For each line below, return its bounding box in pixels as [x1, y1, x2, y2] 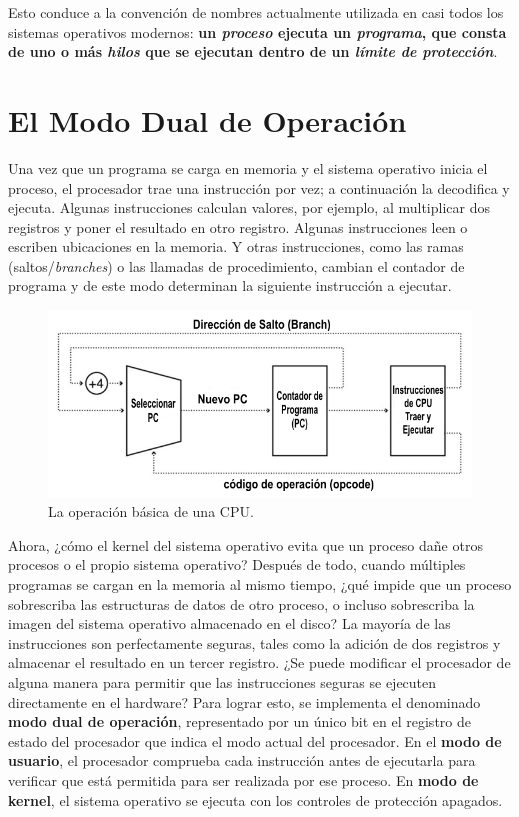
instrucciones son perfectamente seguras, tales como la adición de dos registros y [8, 632, 501, 653]
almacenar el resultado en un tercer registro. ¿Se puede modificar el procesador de [8, 652, 511, 673]
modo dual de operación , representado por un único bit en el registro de [8, 711, 471, 732]
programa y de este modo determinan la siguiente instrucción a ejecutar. [8, 275, 452, 296]
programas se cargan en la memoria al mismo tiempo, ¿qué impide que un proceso [8, 574, 512, 595]
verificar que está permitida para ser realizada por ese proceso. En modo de [8, 770, 479, 791]
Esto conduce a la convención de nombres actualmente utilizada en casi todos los [8, 2, 504, 22]
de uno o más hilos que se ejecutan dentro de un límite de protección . [8, 41, 498, 62]
